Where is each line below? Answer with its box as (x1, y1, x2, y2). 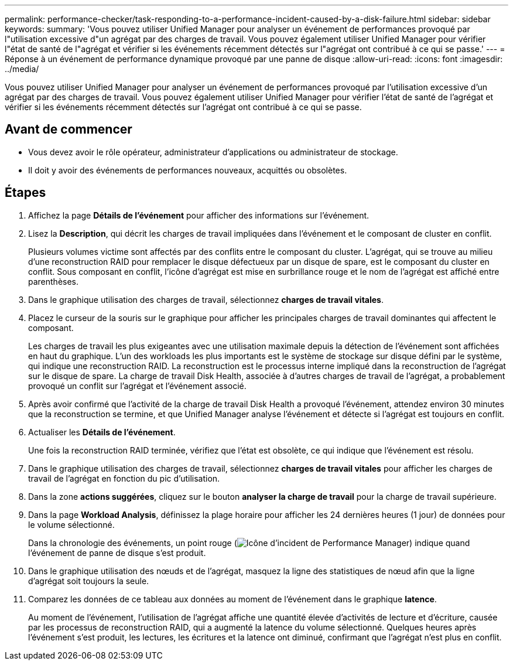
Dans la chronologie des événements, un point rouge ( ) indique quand (28, 537, 470, 548)
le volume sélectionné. (28, 519, 115, 530)
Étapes (5, 185, 46, 200)
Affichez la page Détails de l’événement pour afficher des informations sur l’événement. (28, 210, 370, 220)
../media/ (5, 64, 39, 74)
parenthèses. (28, 276, 79, 287)
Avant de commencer (5, 122, 132, 137)
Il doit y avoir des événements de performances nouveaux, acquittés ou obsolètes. (28, 165, 347, 175)
